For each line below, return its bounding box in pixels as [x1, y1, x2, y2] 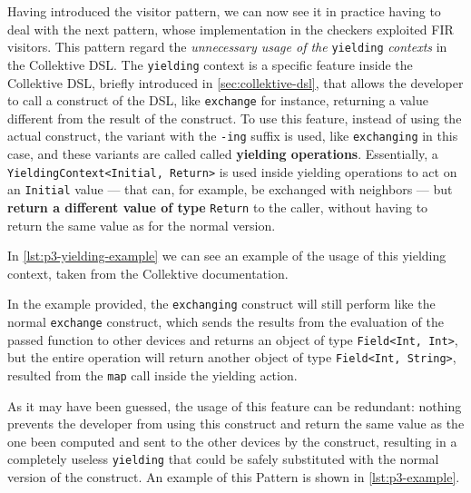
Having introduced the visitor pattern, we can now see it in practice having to [7, 2, 441, 20]
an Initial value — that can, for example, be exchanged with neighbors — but [7, 180, 453, 199]
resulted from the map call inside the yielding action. [7, 365, 298, 384]
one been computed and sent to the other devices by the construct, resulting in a [7, 431, 457, 450]
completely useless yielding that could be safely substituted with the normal [7, 449, 439, 468]
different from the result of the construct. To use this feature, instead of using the [7, 108, 462, 127]
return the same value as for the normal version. [7, 215, 276, 234]
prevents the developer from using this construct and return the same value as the [7, 414, 465, 433]
